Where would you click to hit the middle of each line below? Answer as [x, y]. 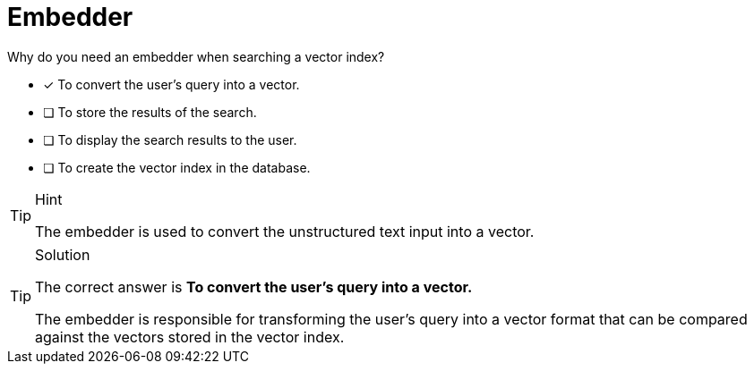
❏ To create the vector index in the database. [177, 167]
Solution [63, 254]
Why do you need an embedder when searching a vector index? [196, 56]
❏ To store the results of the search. [150, 112]
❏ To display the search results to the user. [170, 139]
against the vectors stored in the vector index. [190, 337]
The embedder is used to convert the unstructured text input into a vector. [285, 231]
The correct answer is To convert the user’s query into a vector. [254, 287]
